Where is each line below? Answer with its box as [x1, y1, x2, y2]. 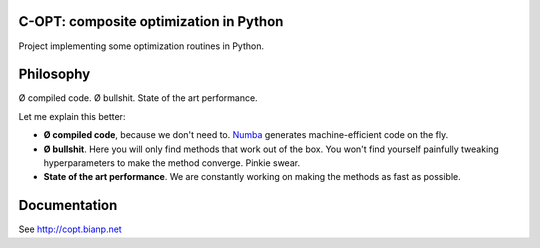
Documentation [18, 197, 118, 214]
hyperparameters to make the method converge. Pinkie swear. [43, 156, 300, 169]
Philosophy [18, 66, 91, 83]
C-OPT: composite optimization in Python [18, 13, 284, 30]
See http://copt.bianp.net [18, 223, 122, 235]
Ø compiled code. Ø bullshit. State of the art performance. [18, 92, 259, 104]
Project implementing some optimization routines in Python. [18, 40, 265, 52]
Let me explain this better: [18, 110, 126, 122]
